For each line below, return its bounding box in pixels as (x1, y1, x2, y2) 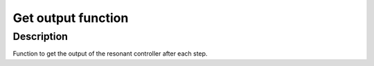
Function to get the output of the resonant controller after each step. (12, 49, 208, 58)
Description (12, 30, 69, 43)
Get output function (12, 10, 129, 25)
